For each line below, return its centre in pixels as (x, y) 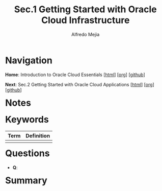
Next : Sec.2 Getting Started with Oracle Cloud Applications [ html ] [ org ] (80, 84)
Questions (28, 153)
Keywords (27, 120)
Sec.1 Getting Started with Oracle (85, 9)
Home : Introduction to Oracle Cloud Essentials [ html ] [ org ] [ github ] (75, 75)
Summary (26, 181)
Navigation (29, 60)
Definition (38, 136)
